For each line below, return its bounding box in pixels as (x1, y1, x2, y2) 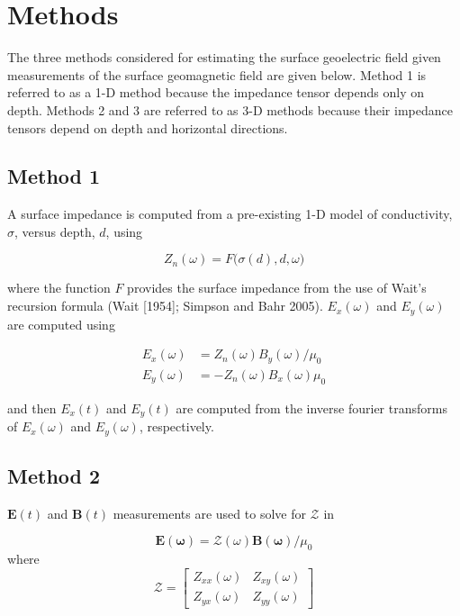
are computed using (7, 314, 115, 333)
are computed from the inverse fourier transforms (176, 398, 447, 417)
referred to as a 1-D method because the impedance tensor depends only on (7, 83, 425, 102)
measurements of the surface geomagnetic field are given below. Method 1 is (7, 65, 427, 84)
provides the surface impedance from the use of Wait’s (127, 278, 427, 297)
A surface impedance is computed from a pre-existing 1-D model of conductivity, (7, 204, 453, 223)
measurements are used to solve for (113, 503, 306, 522)
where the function (7, 278, 111, 297)
